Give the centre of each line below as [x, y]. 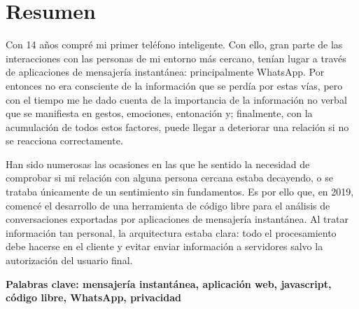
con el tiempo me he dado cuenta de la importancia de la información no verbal [176, 99]
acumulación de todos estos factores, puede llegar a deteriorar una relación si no [177, 126]
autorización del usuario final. [69, 260]
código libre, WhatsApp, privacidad [93, 297]
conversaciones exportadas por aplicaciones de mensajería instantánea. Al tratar [177, 219]
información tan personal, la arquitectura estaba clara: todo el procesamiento [171, 232]
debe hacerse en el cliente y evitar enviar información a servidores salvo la [164, 246]
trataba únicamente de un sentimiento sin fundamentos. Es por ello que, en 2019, [180, 192]
